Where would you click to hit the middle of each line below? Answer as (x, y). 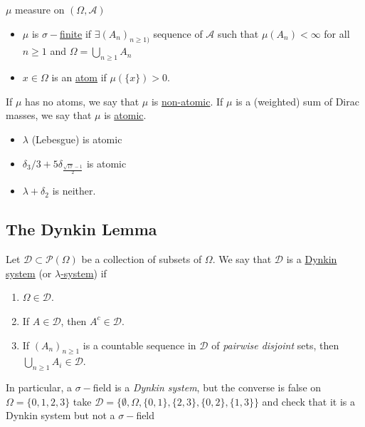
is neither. (74, 191)
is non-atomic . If (187, 101)
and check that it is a (308, 401)
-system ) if (84, 273)
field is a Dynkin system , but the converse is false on (207, 387)
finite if (76, 33)
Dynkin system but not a (60, 415)
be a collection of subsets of (142, 259)
